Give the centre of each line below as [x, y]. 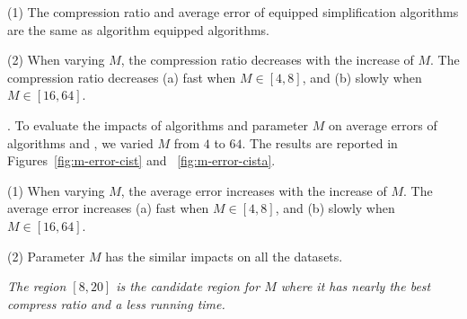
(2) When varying [56, 60]
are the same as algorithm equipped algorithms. [139, 29]
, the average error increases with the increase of [254, 190]
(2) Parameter [46, 256]
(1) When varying [56, 190]
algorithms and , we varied [80, 142]
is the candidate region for [188, 286]
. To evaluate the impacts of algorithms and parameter [158, 124]
